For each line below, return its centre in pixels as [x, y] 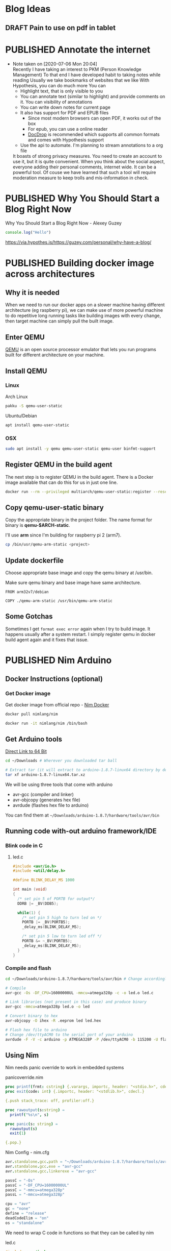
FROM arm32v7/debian [27, 592]
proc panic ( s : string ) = [32, 1124]
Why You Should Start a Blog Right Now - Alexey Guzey [64, 223]
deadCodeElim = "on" [27, 1218]
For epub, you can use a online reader [68, 129]
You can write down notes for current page [65, 107]
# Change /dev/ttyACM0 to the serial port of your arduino [69, 1035]
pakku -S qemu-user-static [34, 406]
